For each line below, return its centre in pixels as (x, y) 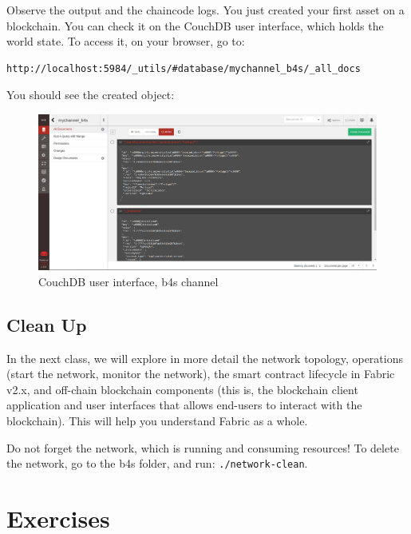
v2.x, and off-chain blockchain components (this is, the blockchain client (182, 389)
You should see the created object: (91, 95)
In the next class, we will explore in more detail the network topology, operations (205, 358)
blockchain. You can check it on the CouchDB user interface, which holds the (195, 25)
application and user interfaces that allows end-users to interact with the (184, 405)
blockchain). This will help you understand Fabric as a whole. (157, 420)
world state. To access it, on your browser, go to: (126, 41)
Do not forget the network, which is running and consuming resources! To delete (203, 447)
